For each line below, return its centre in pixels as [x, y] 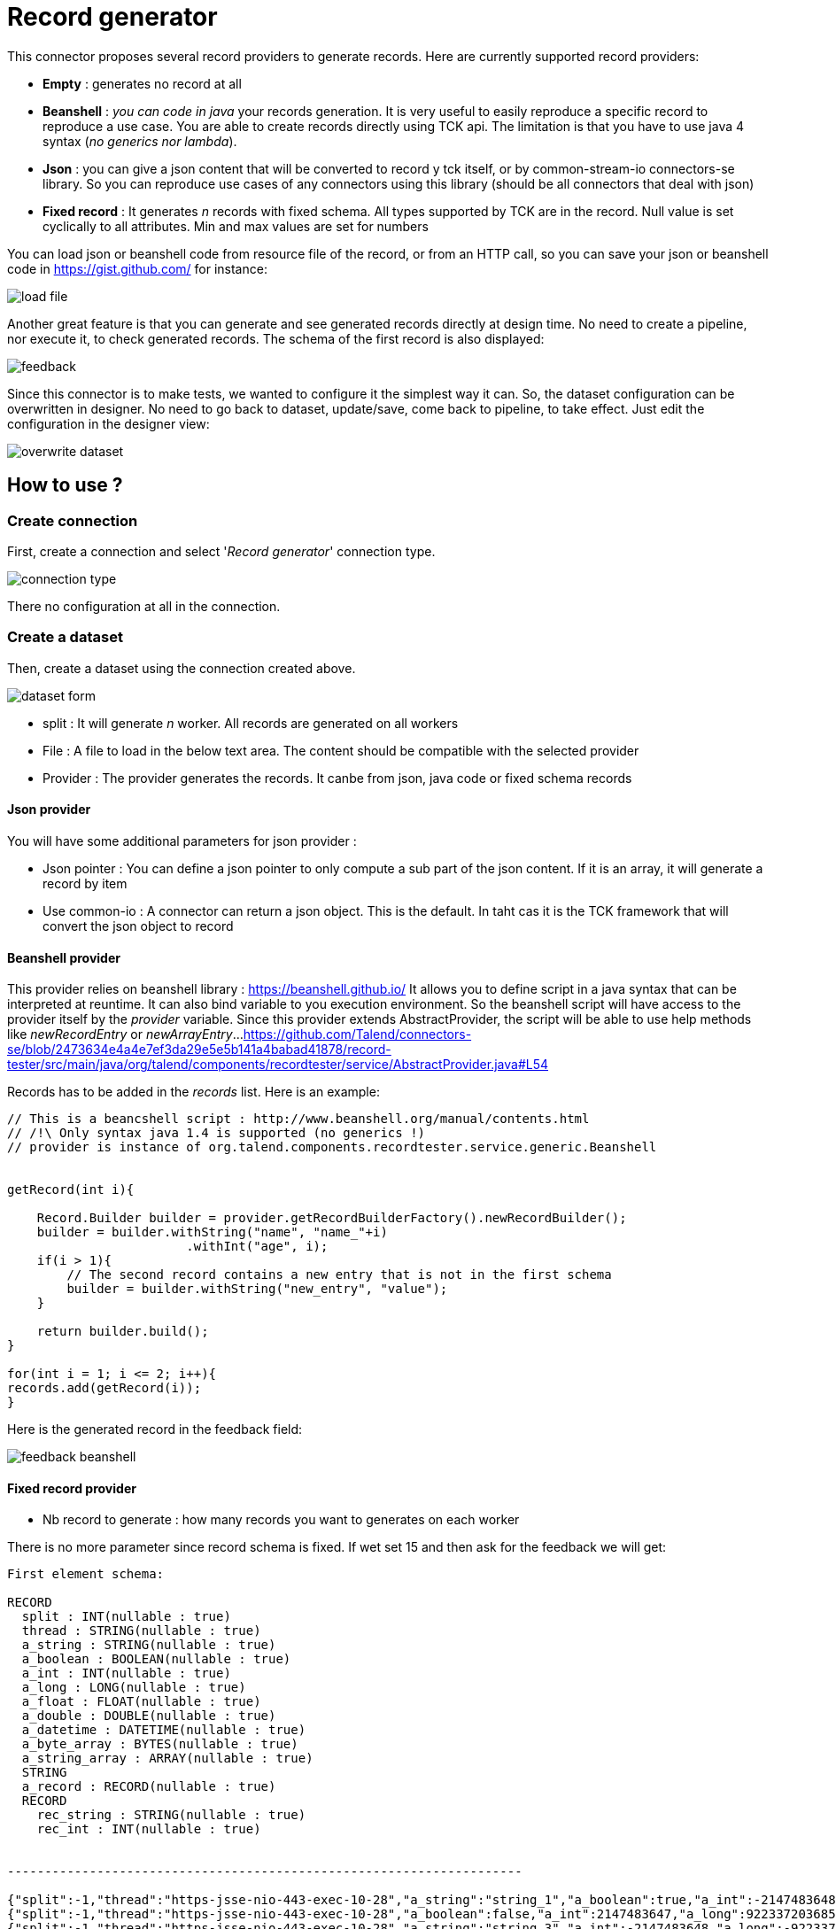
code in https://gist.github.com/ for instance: [137, 268]
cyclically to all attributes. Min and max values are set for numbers [236, 226]
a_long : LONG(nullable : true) [134, 1688]
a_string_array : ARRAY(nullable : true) [167, 1759]
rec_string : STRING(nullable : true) [171, 1815]
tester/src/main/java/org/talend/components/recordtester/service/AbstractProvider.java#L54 [278, 1065]
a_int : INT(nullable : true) [126, 1673]
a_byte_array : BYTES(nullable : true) [160, 1744]
